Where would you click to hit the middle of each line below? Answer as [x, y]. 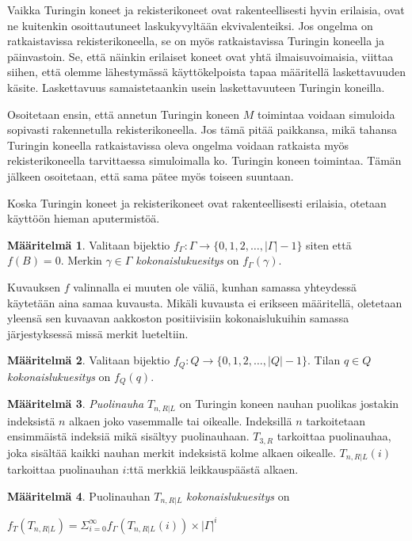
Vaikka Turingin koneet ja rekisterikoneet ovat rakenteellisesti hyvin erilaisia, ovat [206, 10]
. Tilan [324, 360]
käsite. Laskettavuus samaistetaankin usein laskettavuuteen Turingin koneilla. [196, 87]
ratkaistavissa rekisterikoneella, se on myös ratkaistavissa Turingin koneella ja [196, 41]
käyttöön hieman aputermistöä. [84, 218]
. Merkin [81, 260]
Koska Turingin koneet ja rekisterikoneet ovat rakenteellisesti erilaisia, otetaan [197, 202]
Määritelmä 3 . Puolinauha [76, 404]
